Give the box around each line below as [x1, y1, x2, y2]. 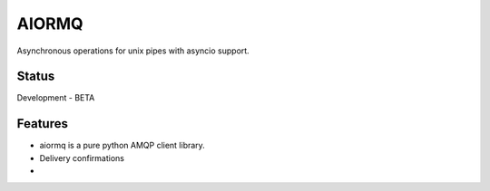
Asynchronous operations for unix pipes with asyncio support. [16, 45, 250, 56]
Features [16, 116, 68, 131]
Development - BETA [16, 92, 95, 103]
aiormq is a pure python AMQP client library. [39, 140, 206, 151]
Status [16, 69, 55, 84]
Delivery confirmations [39, 152, 124, 163]
